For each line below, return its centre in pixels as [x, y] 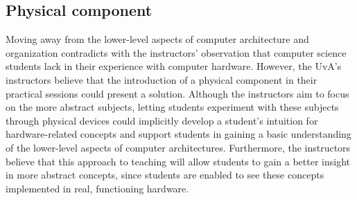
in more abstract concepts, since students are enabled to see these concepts [165, 175]
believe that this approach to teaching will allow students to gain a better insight [178, 161]
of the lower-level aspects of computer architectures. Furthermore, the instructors [178, 147]
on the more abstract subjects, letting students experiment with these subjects [172, 107]
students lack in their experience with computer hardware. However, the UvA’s [174, 66]
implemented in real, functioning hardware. [97, 188]
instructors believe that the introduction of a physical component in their [162, 79]
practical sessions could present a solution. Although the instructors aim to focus [177, 93]
